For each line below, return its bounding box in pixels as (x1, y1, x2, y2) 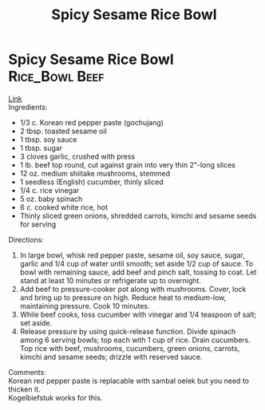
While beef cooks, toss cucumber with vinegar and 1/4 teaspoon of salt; (19, 309, 257, 319)
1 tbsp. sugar (19, 143, 62, 152)
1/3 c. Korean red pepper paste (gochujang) (19, 117, 164, 127)
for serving (19, 219, 57, 229)
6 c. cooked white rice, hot (19, 202, 109, 212)
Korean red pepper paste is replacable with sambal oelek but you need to (8, 376, 250, 385)
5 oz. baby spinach (19, 194, 83, 203)
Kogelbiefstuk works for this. (8, 392, 103, 402)
